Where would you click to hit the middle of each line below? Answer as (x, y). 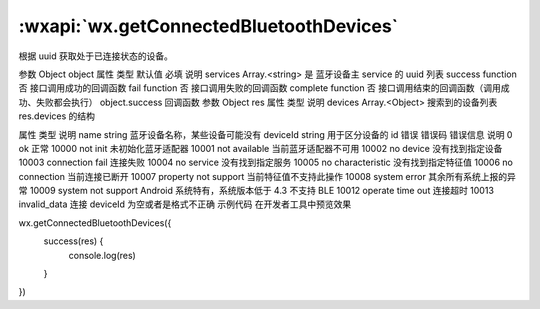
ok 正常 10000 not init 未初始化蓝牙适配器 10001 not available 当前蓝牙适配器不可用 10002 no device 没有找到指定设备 (260, 148)
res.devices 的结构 (56, 116)
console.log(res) (102, 255)
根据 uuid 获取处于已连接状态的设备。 (96, 56)
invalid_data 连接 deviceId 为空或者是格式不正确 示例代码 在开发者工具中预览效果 (185, 204)
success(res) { (73, 241)
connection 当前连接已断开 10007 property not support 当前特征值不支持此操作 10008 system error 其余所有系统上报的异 (267, 176)
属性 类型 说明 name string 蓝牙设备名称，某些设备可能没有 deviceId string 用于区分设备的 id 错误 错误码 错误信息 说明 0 (265, 134)
